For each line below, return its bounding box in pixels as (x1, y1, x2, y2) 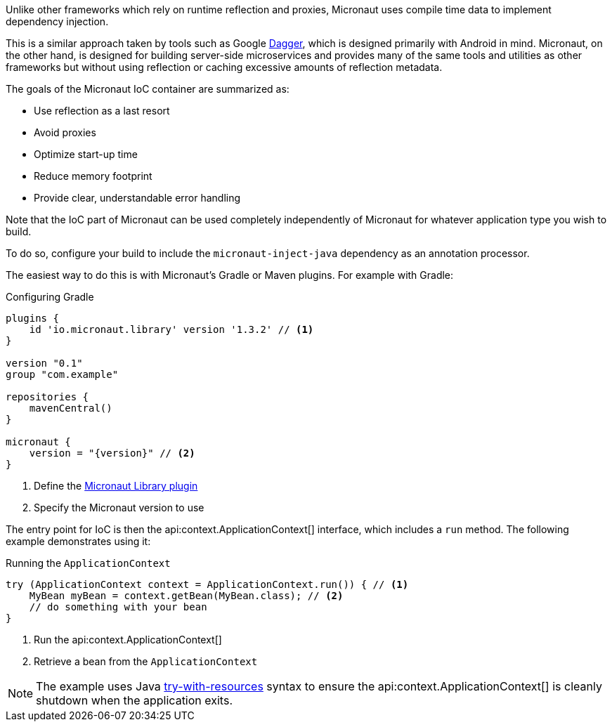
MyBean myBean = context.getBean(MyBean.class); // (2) (29, 590, 344, 601)
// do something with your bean (29, 601, 207, 613)
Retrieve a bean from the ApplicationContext (34, 655, 258, 667)
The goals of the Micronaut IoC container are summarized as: (6, 83, 289, 95)
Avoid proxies (34, 126, 96, 138)
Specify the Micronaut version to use (34, 502, 204, 513)
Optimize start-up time (34, 148, 138, 160)
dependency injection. (6, 15, 109, 27)
